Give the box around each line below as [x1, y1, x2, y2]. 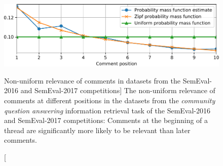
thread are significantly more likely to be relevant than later [4, 124, 191, 135]
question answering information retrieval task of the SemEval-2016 [4, 105, 211, 115]
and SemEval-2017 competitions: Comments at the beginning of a [4, 115, 208, 126]
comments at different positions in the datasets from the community [4, 95, 215, 105]
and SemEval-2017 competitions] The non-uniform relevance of [20, 85, 215, 96]
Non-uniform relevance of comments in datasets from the [4, 75, 180, 86]
